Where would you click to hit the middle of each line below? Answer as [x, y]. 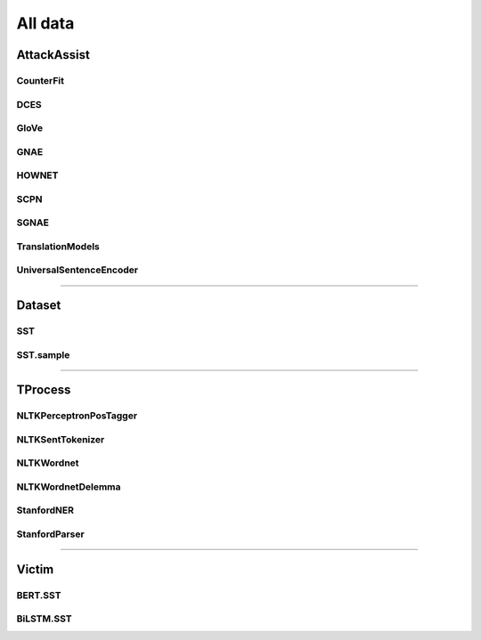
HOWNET [37, 175]
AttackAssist [53, 55]
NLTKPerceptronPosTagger [77, 416]
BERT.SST [39, 595]
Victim [35, 569]
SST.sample [43, 354]
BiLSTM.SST [44, 619]
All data [45, 23]
